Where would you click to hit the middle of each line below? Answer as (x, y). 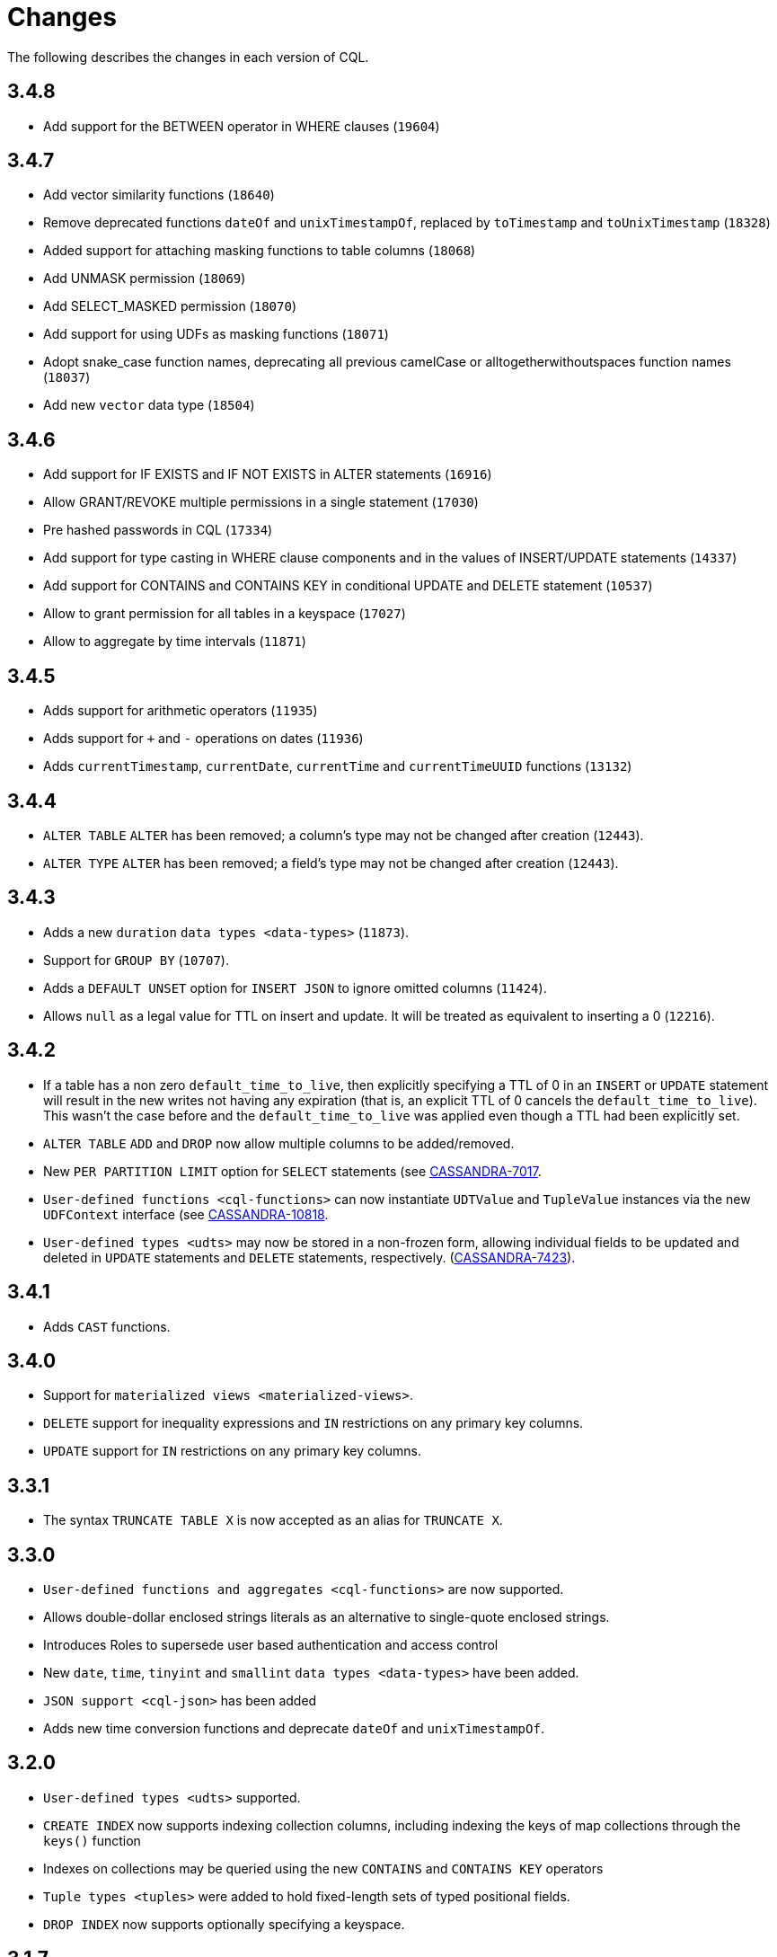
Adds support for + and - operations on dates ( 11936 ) (203, 739)
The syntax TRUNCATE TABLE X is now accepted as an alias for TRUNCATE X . (273, 1520)
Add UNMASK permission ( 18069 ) (145, 279)
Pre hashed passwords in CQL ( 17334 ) (158, 530)
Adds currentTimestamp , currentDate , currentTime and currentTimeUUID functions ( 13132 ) (338, 766)
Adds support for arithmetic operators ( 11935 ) (181, 711)
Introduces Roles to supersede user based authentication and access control (271, 1645)
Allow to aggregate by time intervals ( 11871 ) (175, 642)
